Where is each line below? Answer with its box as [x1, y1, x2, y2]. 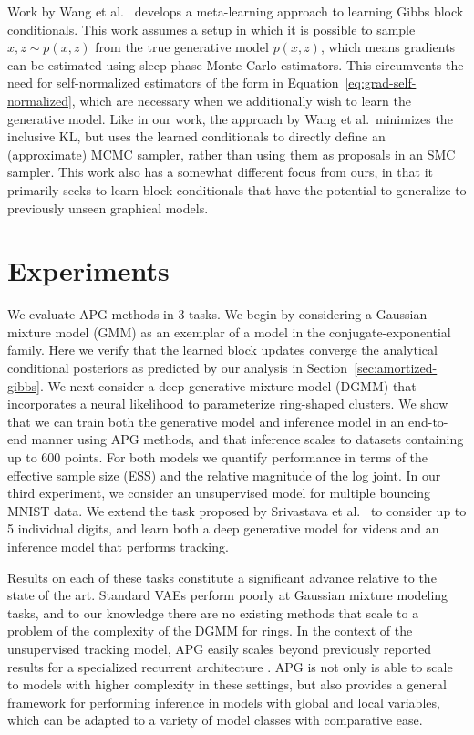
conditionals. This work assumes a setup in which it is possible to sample [7, 19, 416, 38]
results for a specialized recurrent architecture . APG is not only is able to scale [7, 657, 453, 676]
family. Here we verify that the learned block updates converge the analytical [7, 340, 438, 359]
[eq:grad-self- [345, 73, 417, 92]
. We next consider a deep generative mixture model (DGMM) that [39, 376, 417, 395]
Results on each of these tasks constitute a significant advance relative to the [7, 567, 437, 586]
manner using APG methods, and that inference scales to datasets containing [31, 430, 464, 449]
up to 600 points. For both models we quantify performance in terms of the [7, 448, 428, 466]
